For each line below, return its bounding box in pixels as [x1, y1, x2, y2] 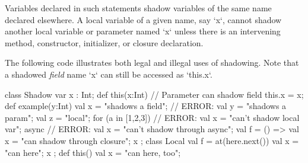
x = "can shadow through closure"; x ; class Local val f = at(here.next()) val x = [5, 134, 299, 146]
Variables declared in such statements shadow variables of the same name [5, 2, 272, 14]
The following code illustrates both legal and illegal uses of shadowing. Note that [5, 56, 299, 69]
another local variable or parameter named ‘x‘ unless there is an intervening [5, 25, 281, 37]
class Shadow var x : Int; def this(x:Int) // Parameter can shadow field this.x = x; [5, 88, 304, 100]
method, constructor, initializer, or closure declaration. [5, 36, 204, 49]
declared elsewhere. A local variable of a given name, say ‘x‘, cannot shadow [5, 13, 282, 25]
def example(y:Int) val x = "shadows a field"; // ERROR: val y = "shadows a [5, 100, 287, 112]
